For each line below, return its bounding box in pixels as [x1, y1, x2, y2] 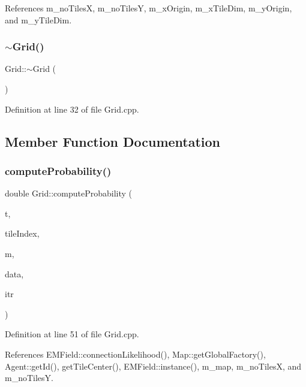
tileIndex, [5, 227, 40, 240]
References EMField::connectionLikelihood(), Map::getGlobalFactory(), [5, 347, 266, 360]
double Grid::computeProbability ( [5, 187, 132, 199]
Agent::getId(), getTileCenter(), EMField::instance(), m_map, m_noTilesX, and [5, 359, 302, 372]
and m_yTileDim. [5, 13, 72, 26]
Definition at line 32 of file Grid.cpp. [5, 102, 139, 115]
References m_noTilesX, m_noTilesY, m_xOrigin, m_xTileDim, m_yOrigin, [5, 2, 292, 14]
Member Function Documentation [5, 132, 221, 150]
